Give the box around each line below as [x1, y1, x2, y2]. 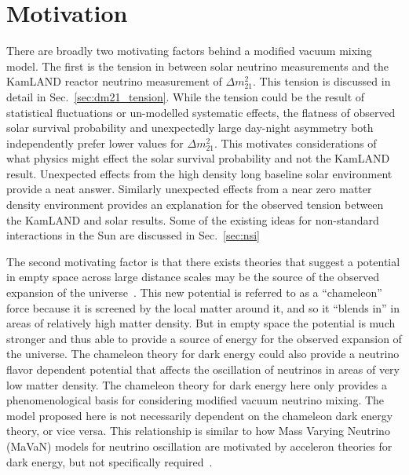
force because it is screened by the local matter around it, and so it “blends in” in [6, 299, 400, 316]
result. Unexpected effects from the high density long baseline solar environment [6, 165, 393, 181]
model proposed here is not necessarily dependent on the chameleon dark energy [6, 407, 393, 423]
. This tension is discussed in [253, 73, 391, 90]
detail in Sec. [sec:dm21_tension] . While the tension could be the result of [6, 88, 365, 104]
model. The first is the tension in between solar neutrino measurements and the [6, 57, 389, 74]
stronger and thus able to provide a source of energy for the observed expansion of [6, 330, 402, 346]
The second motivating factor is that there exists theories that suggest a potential [6, 253, 400, 269]
